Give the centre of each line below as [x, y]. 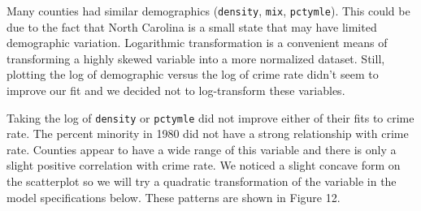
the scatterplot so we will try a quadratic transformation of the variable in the [202, 181]
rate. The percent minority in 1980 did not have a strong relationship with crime [208, 133]
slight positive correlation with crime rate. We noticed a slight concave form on [204, 165]
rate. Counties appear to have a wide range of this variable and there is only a [202, 149]
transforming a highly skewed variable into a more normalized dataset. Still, [196, 58]
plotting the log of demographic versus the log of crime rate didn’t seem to [193, 74]
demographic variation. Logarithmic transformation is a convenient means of [197, 43]
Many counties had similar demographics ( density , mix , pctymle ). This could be [208, 11]
